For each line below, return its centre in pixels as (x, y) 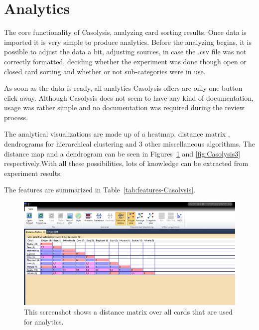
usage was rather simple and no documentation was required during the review (124, 107)
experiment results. (33, 173)
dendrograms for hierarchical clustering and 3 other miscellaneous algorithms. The (129, 144)
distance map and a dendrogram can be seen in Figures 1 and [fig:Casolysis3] (122, 153)
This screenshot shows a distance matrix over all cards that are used (128, 312)
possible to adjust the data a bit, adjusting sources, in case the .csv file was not (125, 52)
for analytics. (44, 321)
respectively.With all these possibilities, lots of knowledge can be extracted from (126, 163)
